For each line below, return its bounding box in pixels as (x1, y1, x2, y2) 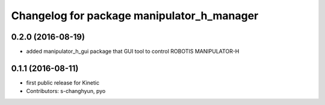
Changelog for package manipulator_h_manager (11, 9, 259, 22)
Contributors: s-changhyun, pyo (26, 88, 106, 95)
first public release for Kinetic (26, 79, 99, 86)
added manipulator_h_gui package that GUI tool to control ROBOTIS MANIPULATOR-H (26, 48, 240, 55)
